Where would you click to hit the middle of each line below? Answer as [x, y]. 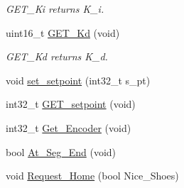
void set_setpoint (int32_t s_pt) [78, 80]
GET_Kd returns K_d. [57, 56]
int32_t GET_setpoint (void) [71, 104]
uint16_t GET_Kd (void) [63, 32]
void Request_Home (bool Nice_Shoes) [92, 176]
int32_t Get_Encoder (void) [69, 127]
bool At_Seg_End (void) [61, 151]
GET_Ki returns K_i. [55, 9]
